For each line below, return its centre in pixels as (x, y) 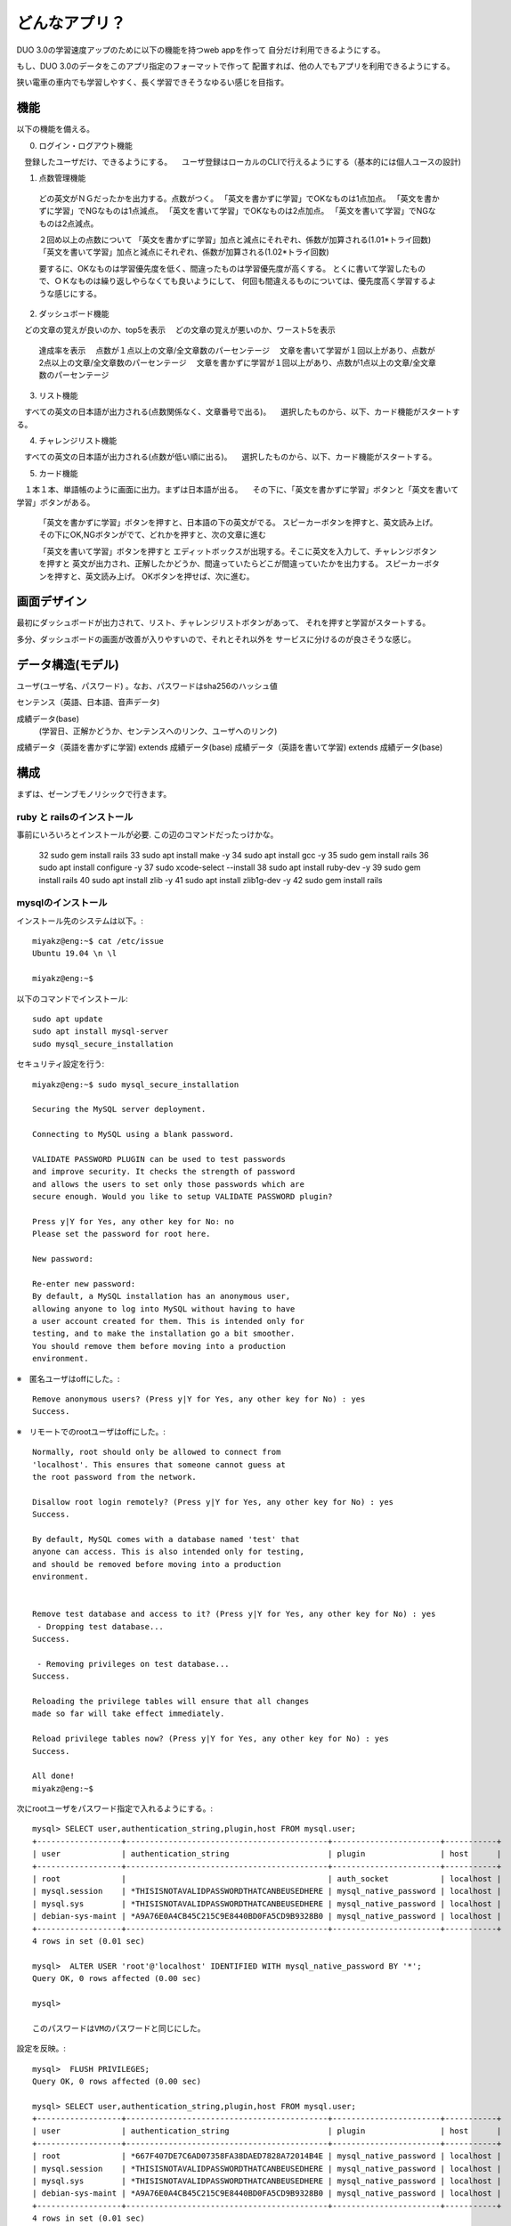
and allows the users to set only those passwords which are (168, 1184)
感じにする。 (78, 293)
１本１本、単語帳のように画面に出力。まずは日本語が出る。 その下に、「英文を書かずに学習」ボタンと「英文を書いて (241, 490)
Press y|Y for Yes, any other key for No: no (134, 1221)
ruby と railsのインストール (75, 817)
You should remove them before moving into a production (159, 1346)
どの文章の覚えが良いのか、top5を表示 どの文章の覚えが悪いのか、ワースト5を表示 (179, 330)
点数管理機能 (62, 178)
